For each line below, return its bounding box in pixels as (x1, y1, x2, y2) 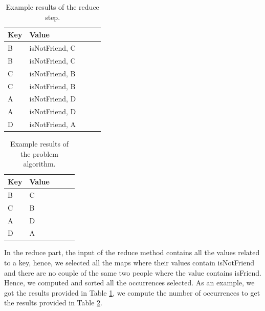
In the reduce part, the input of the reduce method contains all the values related (4, 247, 260, 258)
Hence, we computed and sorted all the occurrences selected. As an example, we (4, 277, 255, 288)
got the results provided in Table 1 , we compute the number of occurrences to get (4, 287, 260, 298)
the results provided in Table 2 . (4, 297, 102, 308)
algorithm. (23, 158, 56, 169)
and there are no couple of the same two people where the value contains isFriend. (4, 267, 261, 278)
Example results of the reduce (6, 2, 99, 12)
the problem (20, 148, 58, 159)
